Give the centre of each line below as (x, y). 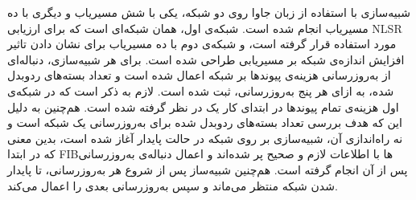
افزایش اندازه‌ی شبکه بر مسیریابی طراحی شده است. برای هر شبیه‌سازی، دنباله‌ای (206, 59)
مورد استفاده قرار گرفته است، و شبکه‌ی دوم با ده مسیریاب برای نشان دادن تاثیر (202, 44)
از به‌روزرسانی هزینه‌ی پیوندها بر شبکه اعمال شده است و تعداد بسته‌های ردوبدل (199, 75)
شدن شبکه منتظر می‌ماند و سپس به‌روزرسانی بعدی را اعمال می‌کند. (173, 185)
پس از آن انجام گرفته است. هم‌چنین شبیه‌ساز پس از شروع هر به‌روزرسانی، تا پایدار (208, 169)
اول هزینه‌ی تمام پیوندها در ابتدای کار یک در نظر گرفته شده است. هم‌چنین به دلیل (203, 106)
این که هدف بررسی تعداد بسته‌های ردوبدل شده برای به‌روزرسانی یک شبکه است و (205, 122)
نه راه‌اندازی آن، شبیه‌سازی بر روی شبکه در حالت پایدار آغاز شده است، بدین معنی (205, 138)
